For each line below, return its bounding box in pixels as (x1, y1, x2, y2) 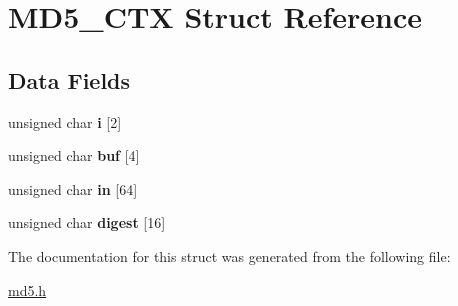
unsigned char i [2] (8, 111, 122, 132)
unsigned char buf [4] (8, 145, 140, 166)
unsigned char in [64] (8, 178, 138, 199)
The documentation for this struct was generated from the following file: (8, 245, 451, 266)
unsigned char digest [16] (8, 212, 166, 233)
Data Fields (8, 64, 131, 95)
